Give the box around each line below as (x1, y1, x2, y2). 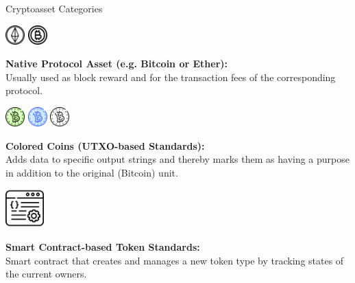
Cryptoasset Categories (5, 1, 103, 15)
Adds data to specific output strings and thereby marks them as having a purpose (5, 152, 350, 166)
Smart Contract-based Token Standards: (5, 239, 200, 253)
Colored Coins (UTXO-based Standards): (5, 138, 205, 152)
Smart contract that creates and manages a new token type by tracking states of (5, 253, 344, 267)
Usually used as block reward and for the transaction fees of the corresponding (5, 69, 336, 84)
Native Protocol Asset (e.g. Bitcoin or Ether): (5, 56, 228, 71)
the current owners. (5, 267, 87, 281)
